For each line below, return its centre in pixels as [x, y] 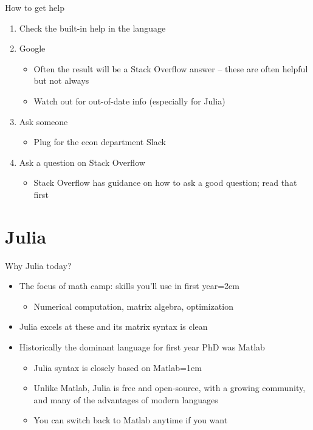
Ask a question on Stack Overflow [82, 162]
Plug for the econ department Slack [100, 142]
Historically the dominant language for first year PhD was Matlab [142, 347]
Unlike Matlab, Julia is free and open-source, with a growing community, [170, 388]
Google [32, 48]
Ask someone [43, 121]
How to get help [35, 7]
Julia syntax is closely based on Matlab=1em [118, 367]
